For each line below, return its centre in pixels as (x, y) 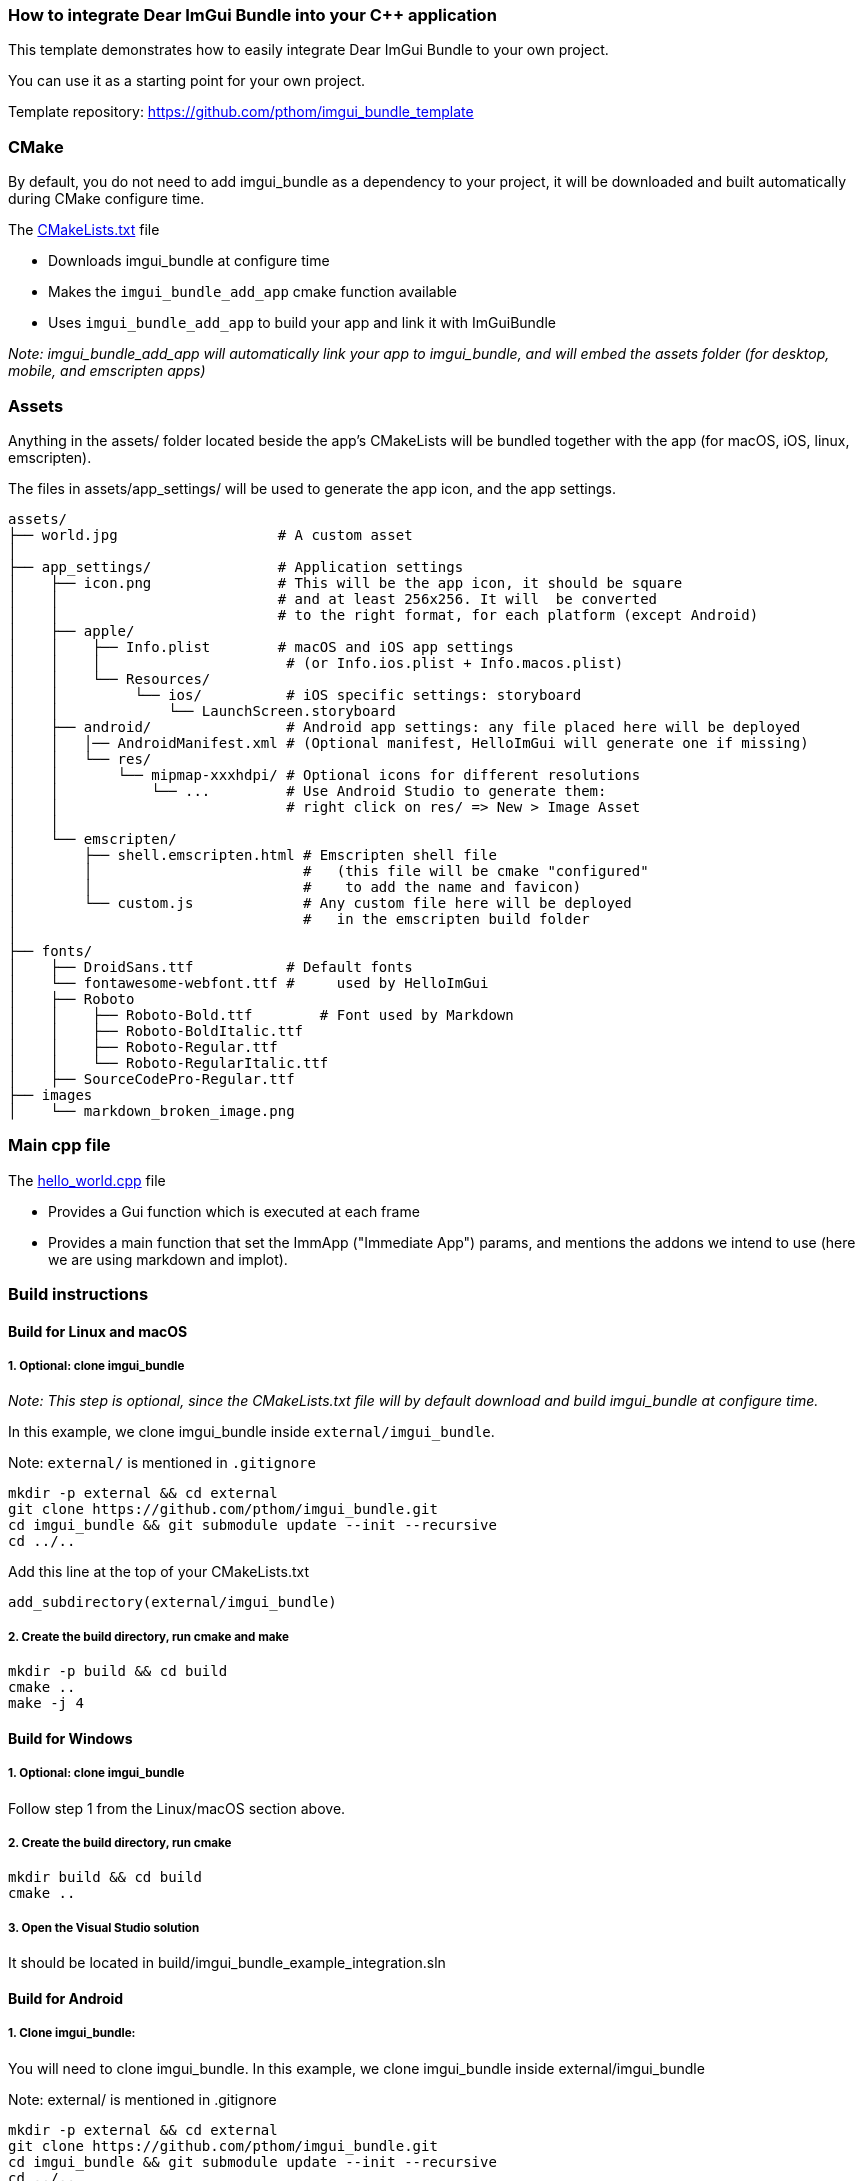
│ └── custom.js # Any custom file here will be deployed (320, 902)
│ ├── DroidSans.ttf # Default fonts (210, 966)
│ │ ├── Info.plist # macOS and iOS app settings (261, 646)
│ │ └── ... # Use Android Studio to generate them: (307, 790)
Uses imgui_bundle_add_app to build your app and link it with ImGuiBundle (302, 323)
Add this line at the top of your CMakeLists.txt (159, 1572)
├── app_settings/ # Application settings (236, 566)
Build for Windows (70, 1738)
